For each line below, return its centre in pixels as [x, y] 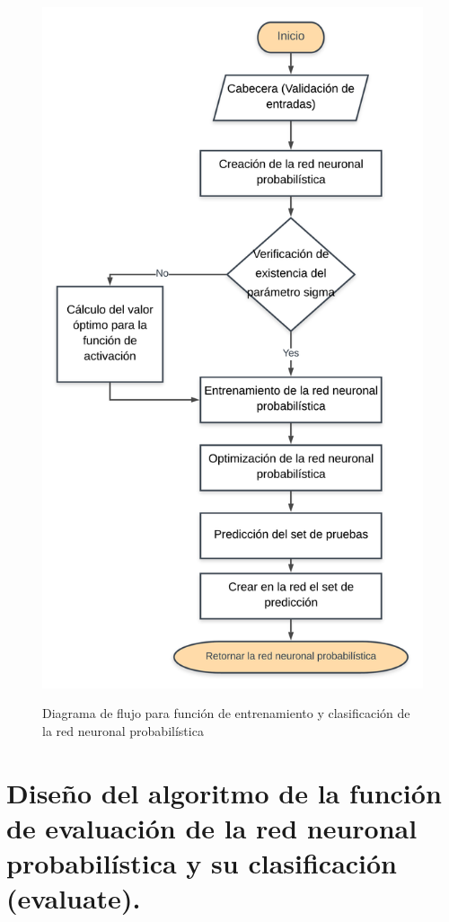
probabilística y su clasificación [202, 863]
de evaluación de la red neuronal [212, 827]
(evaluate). [74, 898]
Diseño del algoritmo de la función [224, 792]
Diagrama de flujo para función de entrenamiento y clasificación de [226, 713]
